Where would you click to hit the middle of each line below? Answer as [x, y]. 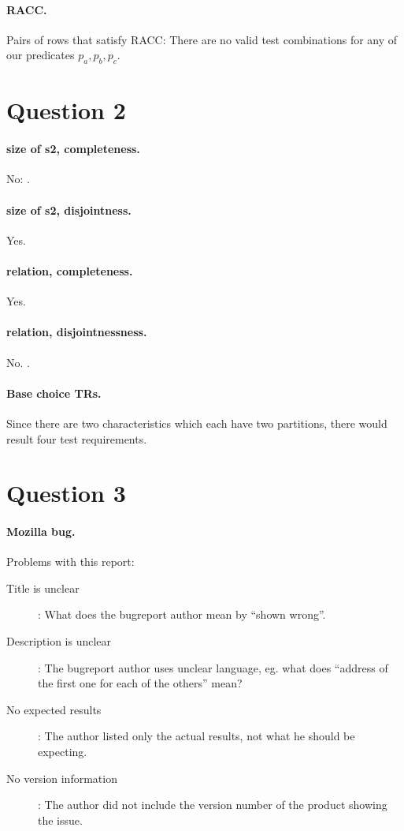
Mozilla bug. [41, 532]
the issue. [60, 820]
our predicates [41, 55]
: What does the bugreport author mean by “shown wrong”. [182, 614]
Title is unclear [43, 588]
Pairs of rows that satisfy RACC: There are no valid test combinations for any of [202, 39]
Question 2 [66, 110]
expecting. [63, 752]
